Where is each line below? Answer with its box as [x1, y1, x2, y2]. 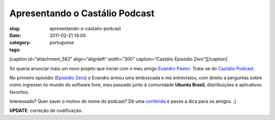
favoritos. [9, 89, 30, 95]
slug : [9, 25, 20, 32]
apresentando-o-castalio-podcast [49, 25, 121, 32]
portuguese [49, 40, 74, 46]
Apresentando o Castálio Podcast [9, 8, 155, 19]
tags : [9, 46, 21, 53]
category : [9, 40, 31, 46]
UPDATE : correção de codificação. [9, 107, 83, 114]
